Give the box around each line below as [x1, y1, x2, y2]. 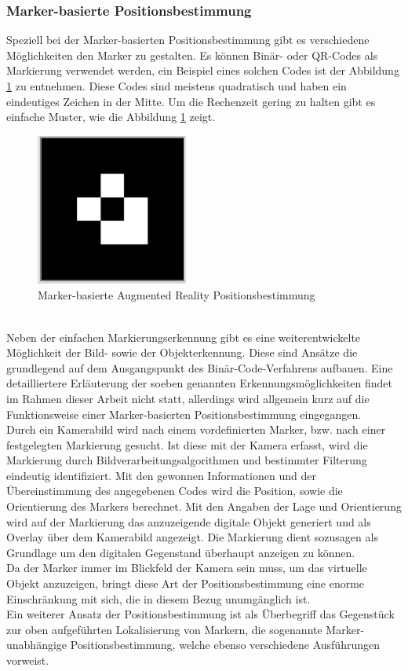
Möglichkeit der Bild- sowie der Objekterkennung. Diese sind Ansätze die [6, 344, 358, 361]
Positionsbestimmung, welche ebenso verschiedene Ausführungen [70, 636, 380, 653]
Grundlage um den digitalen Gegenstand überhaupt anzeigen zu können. [6, 544, 355, 560]
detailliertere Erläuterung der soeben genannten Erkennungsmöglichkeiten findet [6, 375, 392, 391]
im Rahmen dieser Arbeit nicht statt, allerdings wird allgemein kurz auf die [6, 390, 370, 406]
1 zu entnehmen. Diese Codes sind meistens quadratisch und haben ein [6, 78, 347, 93]
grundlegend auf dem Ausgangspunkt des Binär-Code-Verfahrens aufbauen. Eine [6, 359, 393, 376]
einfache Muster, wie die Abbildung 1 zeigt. [6, 108, 216, 125]
